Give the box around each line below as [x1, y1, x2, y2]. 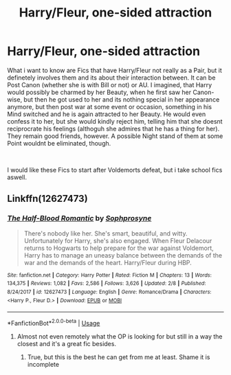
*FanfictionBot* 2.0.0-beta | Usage [7, 318, 100, 327]
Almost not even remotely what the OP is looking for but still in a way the [16, 332, 223, 341]
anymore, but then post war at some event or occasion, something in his [7, 102, 212, 111]
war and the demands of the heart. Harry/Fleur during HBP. [23, 258, 192, 266]
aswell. [7, 173, 27, 181]
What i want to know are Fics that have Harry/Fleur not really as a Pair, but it [7, 66, 222, 74]
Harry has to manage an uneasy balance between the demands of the [23, 251, 222, 259]
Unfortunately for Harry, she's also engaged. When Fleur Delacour [23, 236, 212, 245]
